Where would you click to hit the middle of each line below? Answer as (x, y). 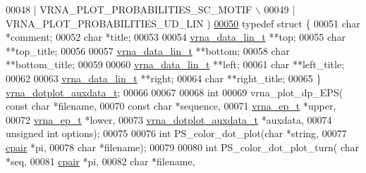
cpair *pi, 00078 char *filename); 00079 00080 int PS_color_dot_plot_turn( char (182, 147)
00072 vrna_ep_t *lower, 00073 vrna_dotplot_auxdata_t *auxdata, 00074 (169, 119)
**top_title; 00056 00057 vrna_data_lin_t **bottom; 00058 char (148, 50)
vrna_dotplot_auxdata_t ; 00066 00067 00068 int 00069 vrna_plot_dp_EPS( (175, 92)
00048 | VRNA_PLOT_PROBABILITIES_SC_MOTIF (129, 9)
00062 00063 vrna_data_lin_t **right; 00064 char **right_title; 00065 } (164, 78)
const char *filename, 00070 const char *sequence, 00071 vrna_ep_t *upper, (171, 106)
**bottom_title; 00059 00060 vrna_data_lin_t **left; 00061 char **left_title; (175, 64)
